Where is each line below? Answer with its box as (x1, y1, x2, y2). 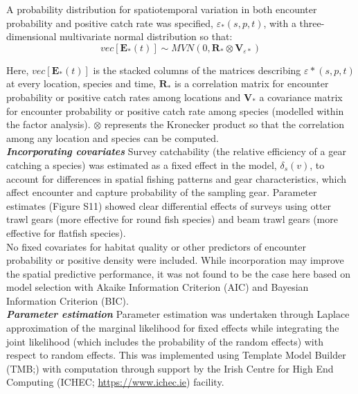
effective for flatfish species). (6, 225, 126, 240)
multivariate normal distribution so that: (60, 29, 233, 44)
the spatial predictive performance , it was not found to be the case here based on (6, 266, 351, 280)
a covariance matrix (259, 89, 343, 104)
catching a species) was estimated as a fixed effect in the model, (6, 157, 277, 172)
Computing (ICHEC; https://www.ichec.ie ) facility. (6, 375, 224, 389)
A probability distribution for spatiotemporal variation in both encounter (6, 2, 317, 16)
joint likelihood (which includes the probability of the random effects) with (6, 334, 323, 348)
